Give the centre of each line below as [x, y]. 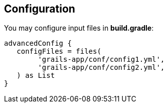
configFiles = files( [59, 51]
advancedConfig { [38, 43]
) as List [36, 76]
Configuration [40, 9]
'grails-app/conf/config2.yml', [101, 68]
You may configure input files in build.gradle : [79, 28]
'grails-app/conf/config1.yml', [101, 60]
